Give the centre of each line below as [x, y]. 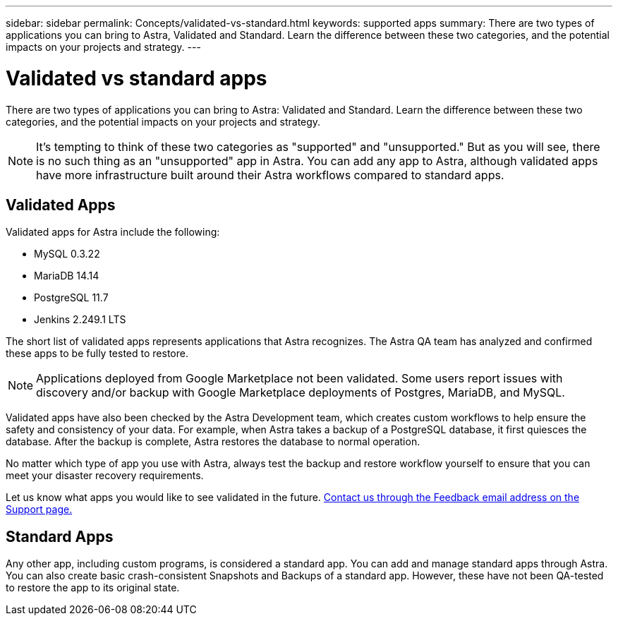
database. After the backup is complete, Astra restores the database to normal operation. [213, 442]
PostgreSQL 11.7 [71, 298]
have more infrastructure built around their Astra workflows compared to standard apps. [270, 175]
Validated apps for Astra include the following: [113, 232]
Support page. [39, 510]
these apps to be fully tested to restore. [97, 354]
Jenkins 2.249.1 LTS [80, 320]
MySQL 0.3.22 [67, 254]
